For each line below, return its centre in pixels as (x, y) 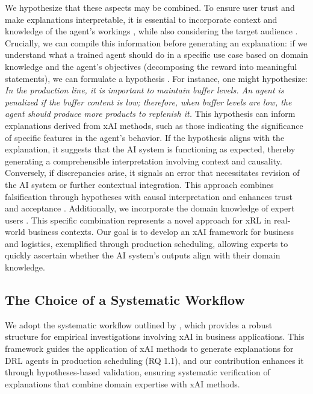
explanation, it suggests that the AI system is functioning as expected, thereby (150, 149)
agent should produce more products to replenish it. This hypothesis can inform (150, 114)
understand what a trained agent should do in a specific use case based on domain (156, 55)
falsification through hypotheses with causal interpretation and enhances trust (149, 196)
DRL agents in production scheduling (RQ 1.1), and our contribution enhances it (154, 360)
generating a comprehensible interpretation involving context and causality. (144, 161)
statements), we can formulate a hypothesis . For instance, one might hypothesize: (156, 78)
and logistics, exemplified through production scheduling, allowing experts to (147, 243)
